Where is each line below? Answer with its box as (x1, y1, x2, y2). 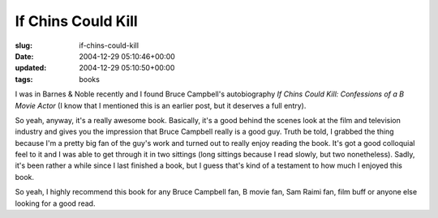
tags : (15, 74, 33, 84)
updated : (15, 63, 47, 73)
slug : (15, 41, 32, 50)
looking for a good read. (15, 199, 96, 208)
